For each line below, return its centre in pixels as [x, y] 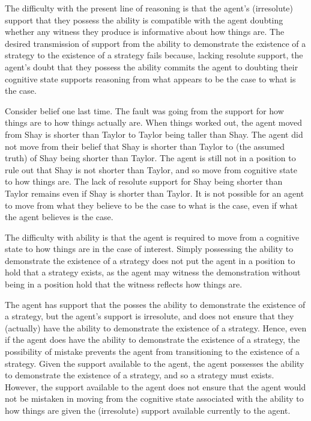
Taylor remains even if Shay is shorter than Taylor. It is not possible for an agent [155, 193]
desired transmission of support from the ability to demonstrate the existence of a [155, 43]
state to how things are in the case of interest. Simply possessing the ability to [149, 249]
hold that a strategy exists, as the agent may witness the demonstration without [153, 272]
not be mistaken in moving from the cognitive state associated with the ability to [154, 398]
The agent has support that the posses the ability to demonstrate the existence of [155, 304]
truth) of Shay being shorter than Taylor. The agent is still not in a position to [150, 158]
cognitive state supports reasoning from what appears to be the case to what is [150, 78]
